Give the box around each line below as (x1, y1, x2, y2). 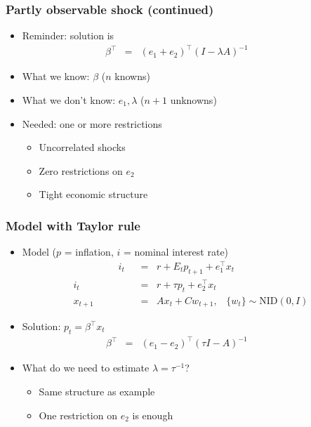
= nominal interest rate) (123, 244, 229, 259)
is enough (132, 407, 173, 422)
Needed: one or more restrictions (22, 116, 162, 131)
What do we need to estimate (22, 360, 150, 375)
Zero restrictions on (39, 163, 123, 178)
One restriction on (39, 407, 117, 422)
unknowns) (170, 92, 217, 107)
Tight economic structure (39, 187, 148, 202)
